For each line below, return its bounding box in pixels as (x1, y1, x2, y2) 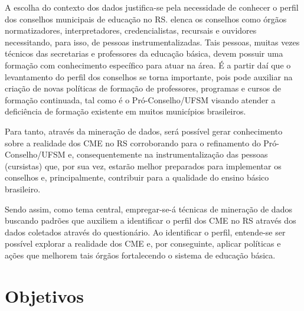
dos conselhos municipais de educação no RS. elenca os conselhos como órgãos (5, 12, 287, 25)
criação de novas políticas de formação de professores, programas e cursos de (5, 82, 281, 94)
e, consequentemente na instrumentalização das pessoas (68, 148, 268, 161)
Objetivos (5, 283, 84, 307)
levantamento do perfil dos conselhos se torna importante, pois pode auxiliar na (5, 70, 293, 83)
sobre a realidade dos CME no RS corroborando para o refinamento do (5, 136, 261, 149)
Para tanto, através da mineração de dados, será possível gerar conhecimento (5, 125, 283, 137)
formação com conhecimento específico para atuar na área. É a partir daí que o (5, 58, 291, 71)
